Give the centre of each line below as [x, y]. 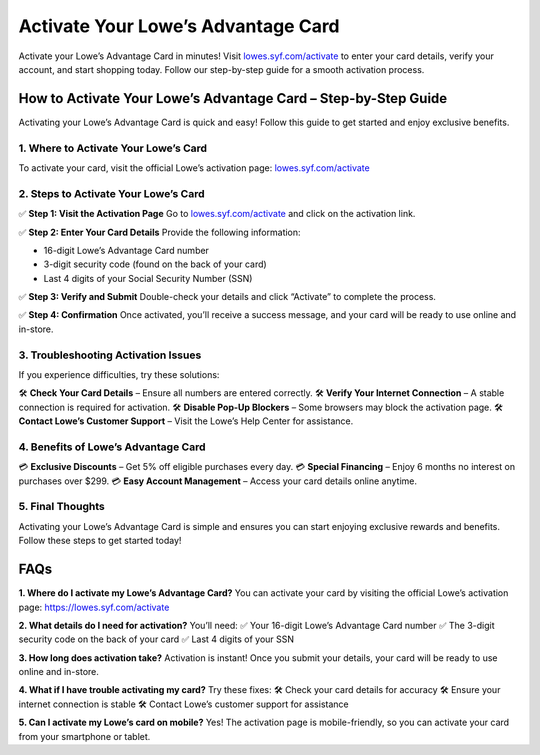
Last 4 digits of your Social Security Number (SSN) [148, 278]
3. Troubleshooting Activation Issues [110, 355]
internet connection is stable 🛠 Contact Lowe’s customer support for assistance [183, 704]
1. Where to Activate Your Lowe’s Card [113, 148]
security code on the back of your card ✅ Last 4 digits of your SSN [156, 639]
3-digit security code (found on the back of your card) [155, 264]
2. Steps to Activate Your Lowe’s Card [111, 193]
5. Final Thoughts [61, 507]
